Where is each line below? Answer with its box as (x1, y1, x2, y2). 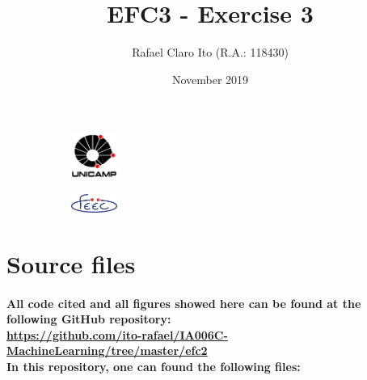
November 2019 (171, 70, 249, 87)
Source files (6, 247, 136, 280)
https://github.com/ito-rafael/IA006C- (6, 326, 228, 343)
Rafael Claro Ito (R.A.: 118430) (132, 44, 289, 61)
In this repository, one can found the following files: (6, 357, 301, 374)
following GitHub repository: (6, 310, 171, 327)
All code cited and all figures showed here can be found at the (6, 294, 361, 311)
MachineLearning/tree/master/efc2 (6, 342, 208, 359)
